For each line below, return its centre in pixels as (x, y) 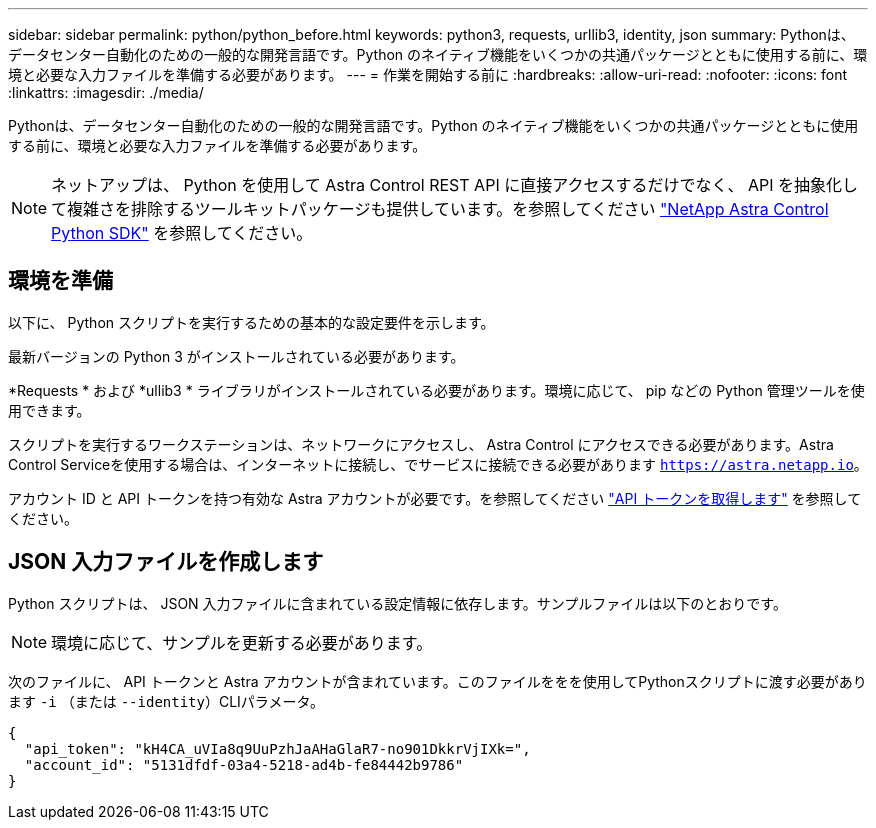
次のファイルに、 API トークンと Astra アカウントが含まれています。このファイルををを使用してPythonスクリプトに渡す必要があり (437, 681)
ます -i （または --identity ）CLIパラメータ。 (166, 701)
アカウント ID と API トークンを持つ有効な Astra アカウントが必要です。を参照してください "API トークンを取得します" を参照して (435, 498)
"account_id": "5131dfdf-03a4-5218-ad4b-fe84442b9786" (244, 764)
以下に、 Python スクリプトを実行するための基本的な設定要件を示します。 (251, 322)
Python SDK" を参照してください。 (182, 233)
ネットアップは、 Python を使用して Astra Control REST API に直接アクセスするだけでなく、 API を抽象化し (454, 185)
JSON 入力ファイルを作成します (166, 562)
